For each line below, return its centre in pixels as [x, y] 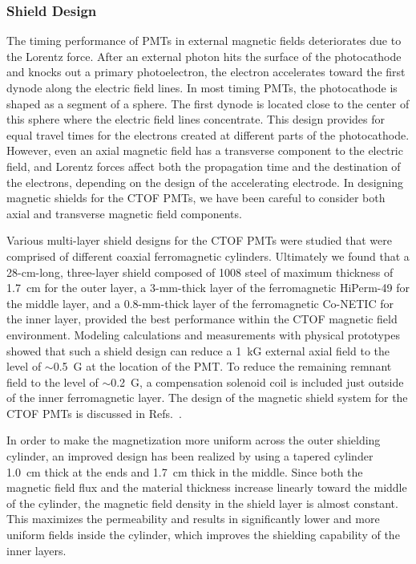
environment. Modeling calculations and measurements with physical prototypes [203, 334]
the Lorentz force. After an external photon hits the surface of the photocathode [204, 56]
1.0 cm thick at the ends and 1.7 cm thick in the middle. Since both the [185, 471]
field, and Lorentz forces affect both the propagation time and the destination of [204, 166]
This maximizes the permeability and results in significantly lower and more [193, 519]
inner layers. [36, 550]
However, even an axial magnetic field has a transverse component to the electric [205, 150]
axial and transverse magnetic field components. [124, 213]
